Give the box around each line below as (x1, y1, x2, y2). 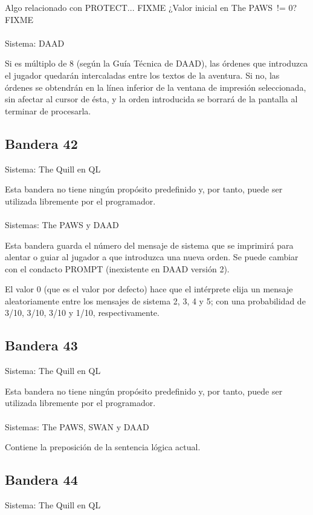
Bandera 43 (5, 336, 78, 355)
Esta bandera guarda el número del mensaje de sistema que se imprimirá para (5, 238, 294, 251)
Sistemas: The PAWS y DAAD (5, 218, 119, 231)
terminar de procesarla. (5, 104, 91, 117)
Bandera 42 (5, 134, 78, 153)
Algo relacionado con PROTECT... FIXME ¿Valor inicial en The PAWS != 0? (5, 1, 297, 13)
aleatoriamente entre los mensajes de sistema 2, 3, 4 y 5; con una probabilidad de (5, 294, 306, 307)
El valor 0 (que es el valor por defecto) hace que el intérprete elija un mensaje (5, 283, 293, 295)
